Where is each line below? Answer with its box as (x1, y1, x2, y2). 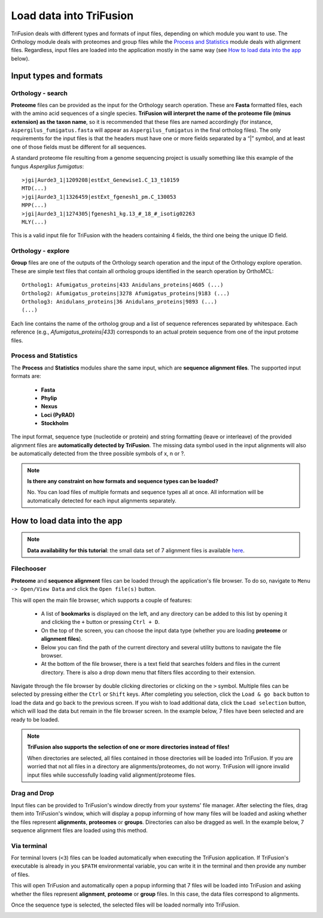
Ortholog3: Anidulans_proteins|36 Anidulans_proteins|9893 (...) (22, 298, 218, 305)
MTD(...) (22, 185, 47, 192)
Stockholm (41, 420, 69, 427)
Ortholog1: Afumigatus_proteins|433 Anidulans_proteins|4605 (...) (22, 281, 224, 289)
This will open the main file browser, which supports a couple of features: (11, 596, 193, 604)
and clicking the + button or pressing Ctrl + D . (41, 619, 160, 626)
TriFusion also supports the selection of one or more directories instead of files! (27, 743, 230, 751)
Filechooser (11, 565, 47, 573)
